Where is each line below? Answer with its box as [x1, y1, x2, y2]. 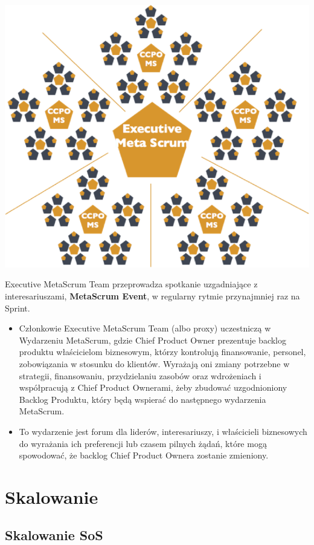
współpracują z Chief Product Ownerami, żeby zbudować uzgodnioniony [19, 381, 287, 394]
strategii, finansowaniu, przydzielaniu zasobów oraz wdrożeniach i [19, 369, 261, 382]
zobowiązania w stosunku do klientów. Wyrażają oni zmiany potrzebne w [19, 357, 290, 370]
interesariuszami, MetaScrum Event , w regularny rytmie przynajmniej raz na [5, 289, 300, 302]
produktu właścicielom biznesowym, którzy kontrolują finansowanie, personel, [19, 345, 306, 358]
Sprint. [5, 301, 30, 314]
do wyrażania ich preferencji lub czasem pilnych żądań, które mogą [19, 437, 267, 449]
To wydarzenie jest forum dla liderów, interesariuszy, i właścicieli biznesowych [19, 425, 307, 437]
